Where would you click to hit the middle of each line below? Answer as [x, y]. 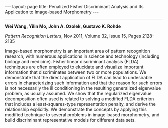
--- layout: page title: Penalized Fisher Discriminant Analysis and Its [74, 7]
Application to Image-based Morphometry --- [52, 12]
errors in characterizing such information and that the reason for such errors [84, 83]
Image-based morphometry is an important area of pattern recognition [78, 51]
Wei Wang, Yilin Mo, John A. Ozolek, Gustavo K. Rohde [63, 26]
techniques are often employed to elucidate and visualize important [74, 67]
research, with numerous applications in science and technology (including [82, 56]
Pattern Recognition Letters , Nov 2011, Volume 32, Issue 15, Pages [73, 36]
